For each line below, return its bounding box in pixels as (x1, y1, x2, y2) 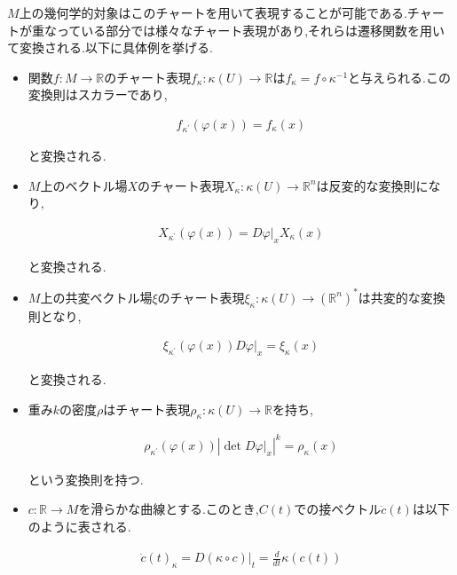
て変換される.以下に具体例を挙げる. (7, 38, 213, 57)
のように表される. (28, 517, 131, 536)
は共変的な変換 (358, 287, 445, 306)
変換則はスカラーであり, (28, 85, 168, 104)
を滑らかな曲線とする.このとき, (78, 500, 259, 518)
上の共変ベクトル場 (40, 287, 153, 306)
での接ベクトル (294, 500, 382, 518)
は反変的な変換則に (316, 176, 429, 194)
